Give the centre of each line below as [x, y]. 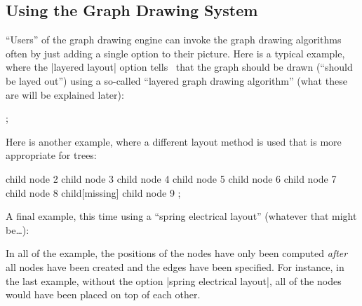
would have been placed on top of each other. [103, 294]
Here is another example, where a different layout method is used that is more [174, 141]
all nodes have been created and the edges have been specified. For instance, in [175, 266]
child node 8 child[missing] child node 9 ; [93, 192]
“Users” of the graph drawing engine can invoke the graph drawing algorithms [174, 40]
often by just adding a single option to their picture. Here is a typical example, [175, 53]
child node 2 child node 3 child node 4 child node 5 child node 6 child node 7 [171, 178]
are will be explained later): [65, 94]
